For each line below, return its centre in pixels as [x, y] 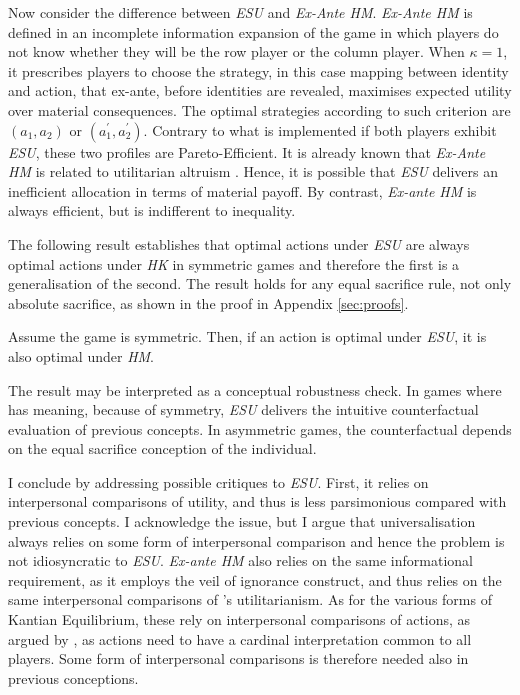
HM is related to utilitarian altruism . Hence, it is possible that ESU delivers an [253, 171]
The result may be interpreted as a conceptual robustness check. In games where [255, 389]
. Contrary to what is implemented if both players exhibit [320, 129]
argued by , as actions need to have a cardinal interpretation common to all [240, 638]
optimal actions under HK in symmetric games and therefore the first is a [234, 263]
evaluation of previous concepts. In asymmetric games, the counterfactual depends [260, 428]
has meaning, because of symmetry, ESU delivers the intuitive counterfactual [243, 409]
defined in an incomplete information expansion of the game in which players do [253, 31]
